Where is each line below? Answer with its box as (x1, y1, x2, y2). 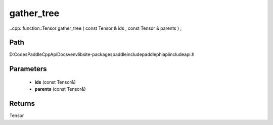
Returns (9, 99, 35, 108)
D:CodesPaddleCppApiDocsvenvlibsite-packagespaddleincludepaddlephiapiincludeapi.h (9, 51, 195, 57)
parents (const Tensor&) (34, 86, 86, 92)
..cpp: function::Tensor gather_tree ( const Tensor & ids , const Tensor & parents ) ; (9, 25, 182, 31)
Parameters (9, 65, 47, 73)
